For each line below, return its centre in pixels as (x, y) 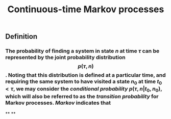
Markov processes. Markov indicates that (58, 103)
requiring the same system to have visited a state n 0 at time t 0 (84, 82)
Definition (21, 37)
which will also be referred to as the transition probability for (82, 96)
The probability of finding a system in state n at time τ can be (82, 51)
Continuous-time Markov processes (86, 9)
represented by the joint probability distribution (66, 57)
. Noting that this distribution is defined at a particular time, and (86, 75)
